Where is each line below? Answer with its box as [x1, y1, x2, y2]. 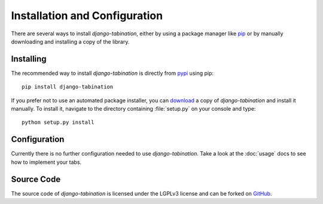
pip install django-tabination [22, 84, 114, 90]
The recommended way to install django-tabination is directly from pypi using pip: [11, 69, 214, 77]
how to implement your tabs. [11, 159, 82, 166]
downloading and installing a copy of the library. [11, 38, 130, 45]
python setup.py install [22, 119, 95, 126]
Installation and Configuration [11, 9, 163, 22]
